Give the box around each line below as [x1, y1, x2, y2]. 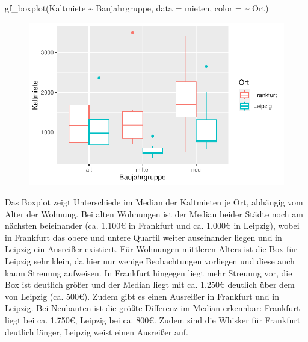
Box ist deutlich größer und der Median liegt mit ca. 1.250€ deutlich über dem [5, 278, 295, 291]
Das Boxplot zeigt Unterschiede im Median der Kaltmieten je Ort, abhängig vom [5, 196, 303, 208]
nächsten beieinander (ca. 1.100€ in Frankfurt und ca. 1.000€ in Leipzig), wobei [5, 219, 300, 232]
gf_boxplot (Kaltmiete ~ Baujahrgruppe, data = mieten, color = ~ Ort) [5, 2, 269, 14]
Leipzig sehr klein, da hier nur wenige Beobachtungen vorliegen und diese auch [5, 254, 295, 267]
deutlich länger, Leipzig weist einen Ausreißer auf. [5, 325, 188, 338]
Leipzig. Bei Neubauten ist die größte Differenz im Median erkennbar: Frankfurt [5, 302, 300, 314]
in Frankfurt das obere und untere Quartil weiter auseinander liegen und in [5, 231, 282, 243]
